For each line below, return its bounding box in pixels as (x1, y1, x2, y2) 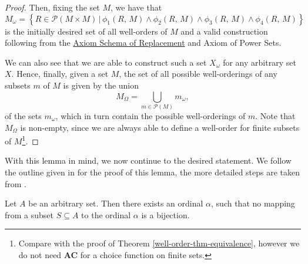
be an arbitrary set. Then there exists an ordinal (28, 197, 203, 209)
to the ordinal (81, 208, 131, 221)
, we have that (111, 1, 162, 13)
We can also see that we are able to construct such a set (5, 56, 207, 68)
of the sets (5, 109, 42, 121)
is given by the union (63, 79, 139, 91)
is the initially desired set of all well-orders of (5, 25, 168, 37)
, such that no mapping (211, 197, 295, 209)
